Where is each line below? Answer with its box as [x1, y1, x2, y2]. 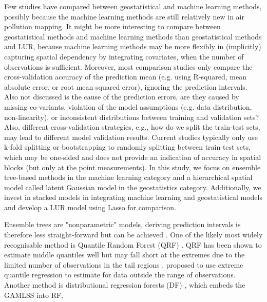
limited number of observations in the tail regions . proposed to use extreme [4, 259, 243, 270]
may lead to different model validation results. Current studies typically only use [4, 131, 258, 142]
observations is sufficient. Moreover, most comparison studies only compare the [4, 61, 253, 72]
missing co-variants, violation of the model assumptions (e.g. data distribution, [4, 101, 252, 112]
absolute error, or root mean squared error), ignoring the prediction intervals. [4, 81, 247, 92]
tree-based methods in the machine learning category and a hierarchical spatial [4, 172, 253, 183]
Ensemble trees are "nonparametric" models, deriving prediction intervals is [4, 219, 241, 230]
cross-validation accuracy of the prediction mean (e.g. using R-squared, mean [4, 71, 246, 82]
